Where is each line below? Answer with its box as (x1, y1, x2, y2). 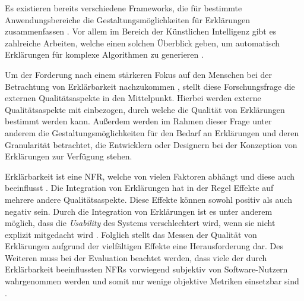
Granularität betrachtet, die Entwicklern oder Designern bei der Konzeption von (5, 138, 297, 150)
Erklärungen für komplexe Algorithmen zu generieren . (5, 48, 204, 61)
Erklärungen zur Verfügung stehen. (5, 150, 132, 162)
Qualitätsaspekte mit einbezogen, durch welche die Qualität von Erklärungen (5, 103, 285, 115)
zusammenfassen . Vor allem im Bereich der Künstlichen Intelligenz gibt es (5, 25, 277, 37)
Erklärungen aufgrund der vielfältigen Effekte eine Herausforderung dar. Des (5, 240, 283, 252)
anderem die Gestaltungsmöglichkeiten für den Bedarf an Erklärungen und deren (5, 126, 299, 139)
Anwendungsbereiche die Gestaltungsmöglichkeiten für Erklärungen (5, 13, 250, 26)
